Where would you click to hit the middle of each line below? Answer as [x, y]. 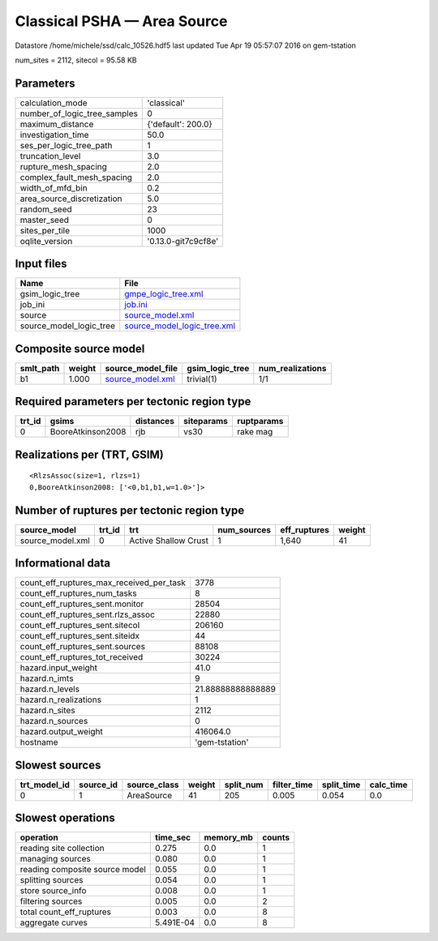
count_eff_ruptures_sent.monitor [82, 604]
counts [276, 837]
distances [155, 421]
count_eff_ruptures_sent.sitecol [80, 626]
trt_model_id [45, 785]
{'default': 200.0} [180, 124]
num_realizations [292, 368]
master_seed [44, 220]
